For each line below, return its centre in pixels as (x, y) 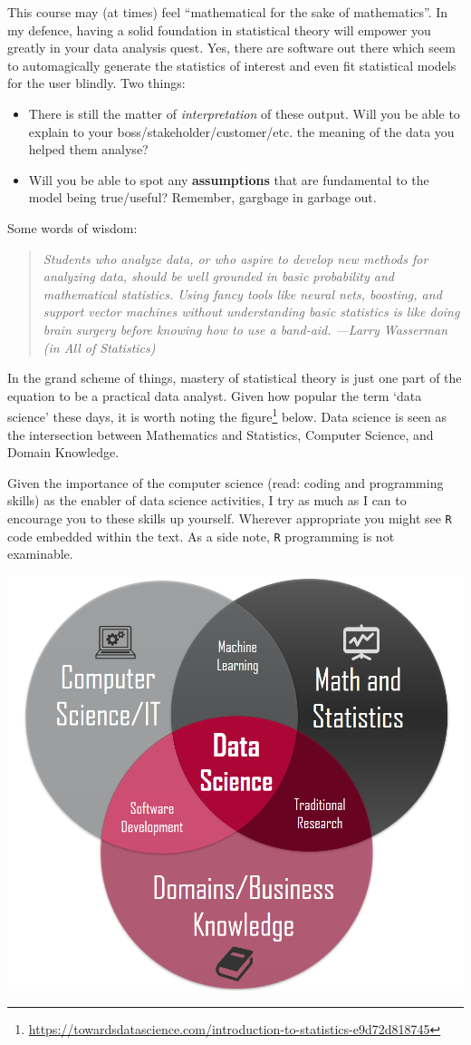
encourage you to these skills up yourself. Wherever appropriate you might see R (230, 518)
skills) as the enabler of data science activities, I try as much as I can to (207, 500)
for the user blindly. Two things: (96, 83)
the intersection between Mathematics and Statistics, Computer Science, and (221, 434)
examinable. (40, 554)
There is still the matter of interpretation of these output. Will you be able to (244, 113)
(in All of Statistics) (99, 347)
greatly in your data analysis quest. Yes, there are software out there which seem (231, 48)
